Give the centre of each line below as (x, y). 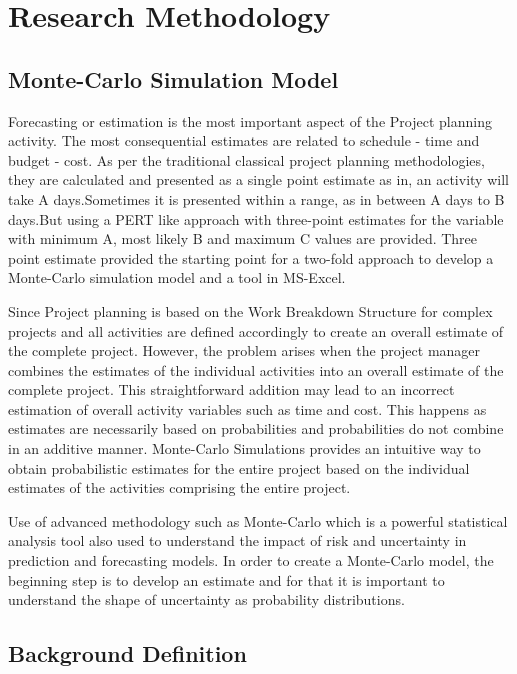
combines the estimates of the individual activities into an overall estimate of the (256, 369)
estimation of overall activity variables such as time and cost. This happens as (247, 408)
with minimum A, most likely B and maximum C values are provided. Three (243, 238)
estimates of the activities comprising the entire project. (179, 487)
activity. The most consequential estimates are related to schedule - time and (244, 140)
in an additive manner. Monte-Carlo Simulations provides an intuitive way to (244, 448)
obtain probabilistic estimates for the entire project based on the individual (239, 467)
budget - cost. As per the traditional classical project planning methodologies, (246, 159)
